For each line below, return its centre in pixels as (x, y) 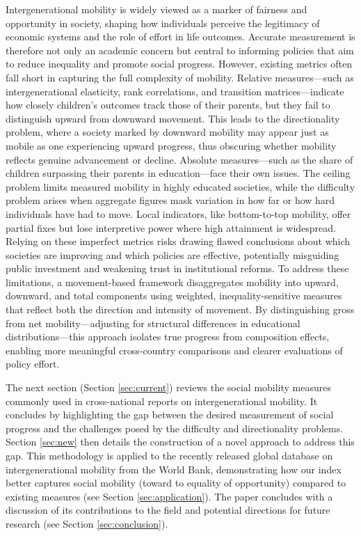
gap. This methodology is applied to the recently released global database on (169, 455)
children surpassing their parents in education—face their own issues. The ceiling (178, 173)
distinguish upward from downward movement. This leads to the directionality (173, 118)
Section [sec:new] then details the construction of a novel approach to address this (180, 442)
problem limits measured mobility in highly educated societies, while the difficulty (180, 186)
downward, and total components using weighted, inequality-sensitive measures (174, 295)
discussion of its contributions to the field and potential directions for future (168, 510)
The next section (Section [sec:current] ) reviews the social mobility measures (169, 387)
